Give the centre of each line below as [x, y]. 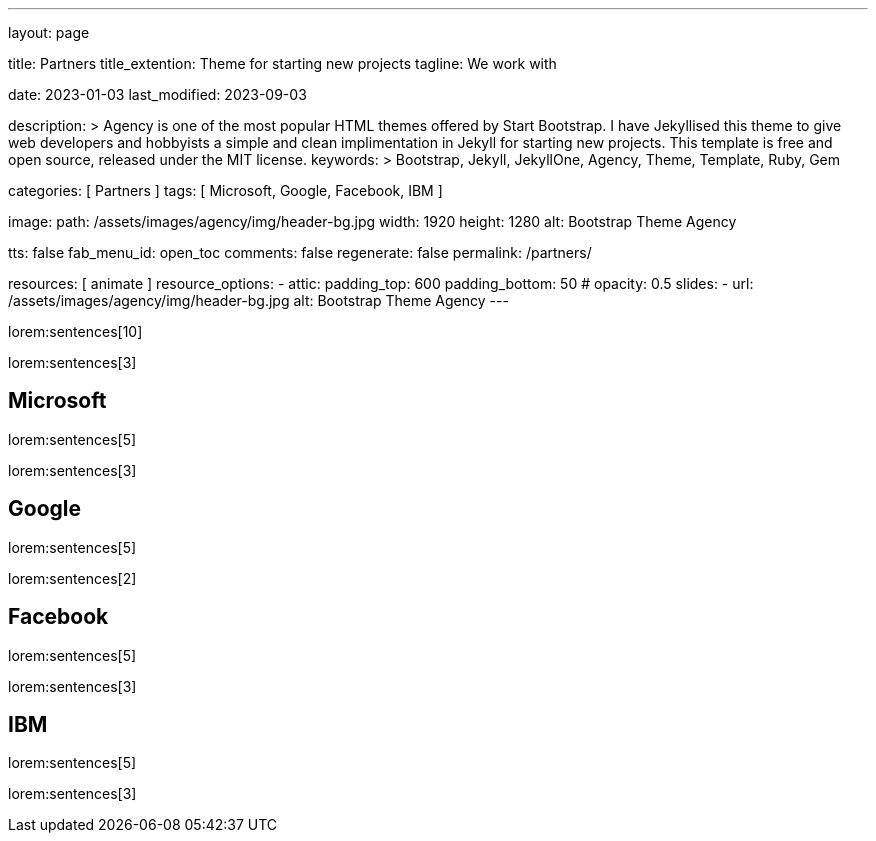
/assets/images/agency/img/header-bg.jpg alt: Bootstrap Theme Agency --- [258, 300]
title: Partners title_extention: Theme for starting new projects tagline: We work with [282, 63]
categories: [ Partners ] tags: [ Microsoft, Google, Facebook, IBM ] [225, 190]
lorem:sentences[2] [72, 578]
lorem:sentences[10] [75, 331]
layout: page [49, 32]
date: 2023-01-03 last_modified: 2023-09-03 [157, 94]
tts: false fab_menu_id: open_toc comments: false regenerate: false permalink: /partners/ [300, 252]
